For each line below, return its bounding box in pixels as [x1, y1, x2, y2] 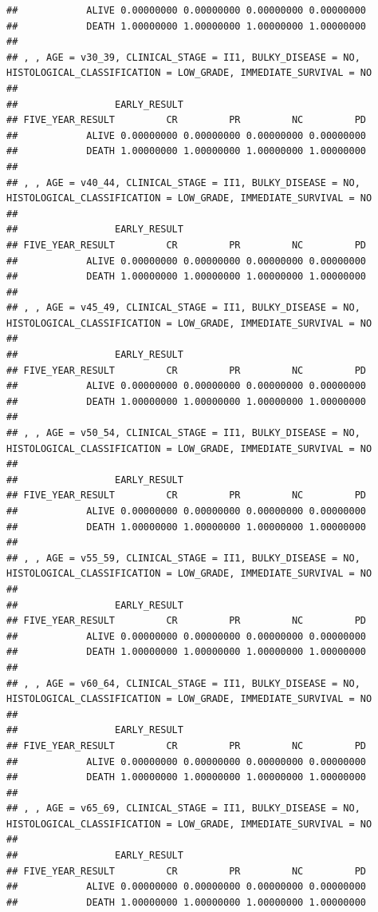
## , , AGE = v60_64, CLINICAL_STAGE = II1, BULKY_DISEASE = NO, [6, 677, 360, 689]
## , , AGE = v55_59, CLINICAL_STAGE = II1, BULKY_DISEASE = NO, [6, 552, 360, 564]
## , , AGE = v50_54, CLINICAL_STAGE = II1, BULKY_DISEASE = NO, [6, 427, 360, 439]
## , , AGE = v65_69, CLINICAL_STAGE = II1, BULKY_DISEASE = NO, [6, 803, 360, 815]
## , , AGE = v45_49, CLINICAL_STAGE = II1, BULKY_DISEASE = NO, [6, 302, 360, 314]
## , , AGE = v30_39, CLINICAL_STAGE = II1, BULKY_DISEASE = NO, [6, 51, 360, 63]
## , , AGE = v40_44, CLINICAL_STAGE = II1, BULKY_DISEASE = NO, [6, 176, 360, 188]
